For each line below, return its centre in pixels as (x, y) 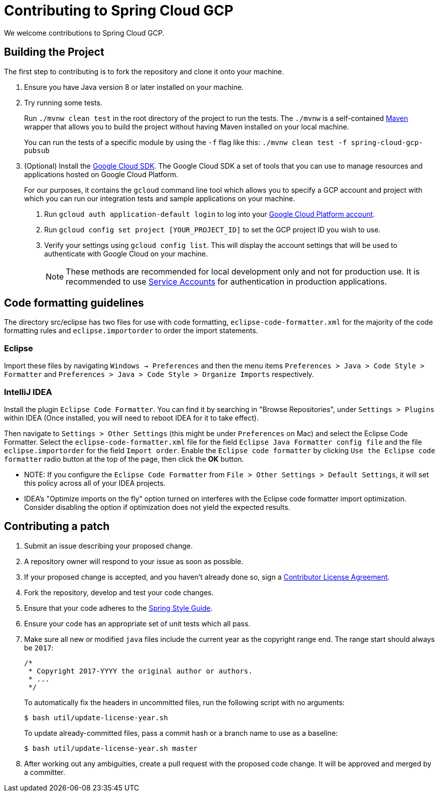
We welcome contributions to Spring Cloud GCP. (84, 33)
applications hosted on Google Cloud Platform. (101, 174)
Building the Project (54, 52)
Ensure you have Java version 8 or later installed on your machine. (134, 87)
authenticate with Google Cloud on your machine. (126, 253)
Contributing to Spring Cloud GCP (119, 11)
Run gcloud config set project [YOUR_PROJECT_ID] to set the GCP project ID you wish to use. (212, 229)
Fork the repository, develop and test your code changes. (119, 592)
